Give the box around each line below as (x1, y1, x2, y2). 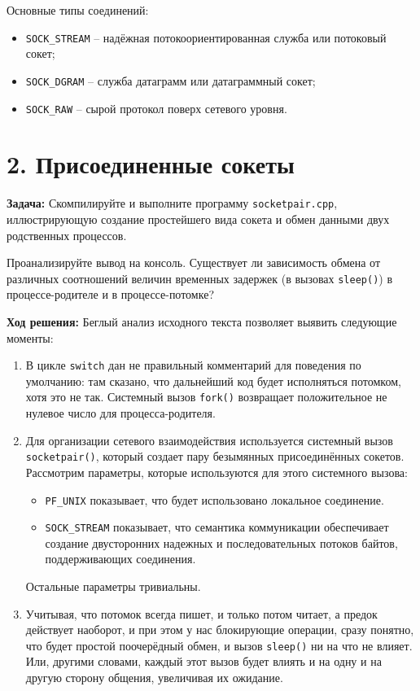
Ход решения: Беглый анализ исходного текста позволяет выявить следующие (7, 313, 397, 330)
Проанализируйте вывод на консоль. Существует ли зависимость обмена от (7, 254, 381, 271)
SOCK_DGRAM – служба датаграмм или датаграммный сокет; (25, 72, 316, 89)
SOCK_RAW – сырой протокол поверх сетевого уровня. (25, 99, 287, 116)
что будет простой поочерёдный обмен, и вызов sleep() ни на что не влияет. (25, 636, 413, 654)
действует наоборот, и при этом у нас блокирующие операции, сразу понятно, (25, 621, 414, 638)
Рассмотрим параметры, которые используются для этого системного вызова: (25, 463, 408, 480)
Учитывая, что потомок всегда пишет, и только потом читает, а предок (25, 605, 378, 622)
